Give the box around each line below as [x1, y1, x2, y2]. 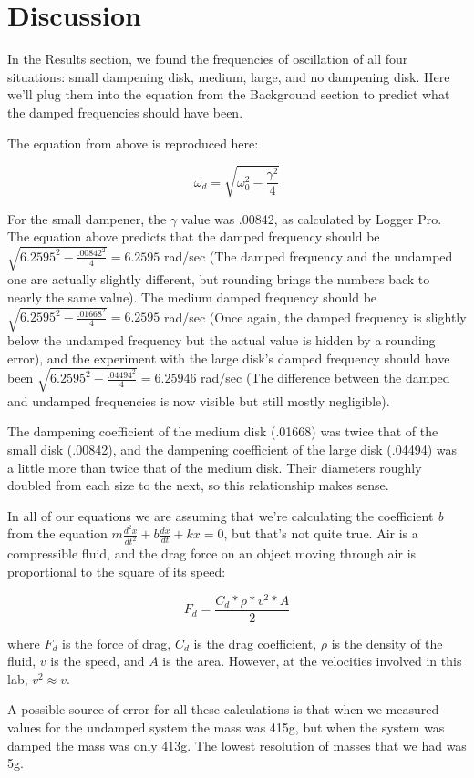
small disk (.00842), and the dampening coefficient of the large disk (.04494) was [7, 440, 458, 459]
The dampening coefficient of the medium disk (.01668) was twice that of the [7, 422, 438, 441]
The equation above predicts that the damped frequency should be [7, 227, 380, 246]
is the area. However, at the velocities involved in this [162, 651, 462, 671]
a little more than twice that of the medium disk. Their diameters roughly [7, 457, 422, 476]
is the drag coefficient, [193, 633, 317, 652]
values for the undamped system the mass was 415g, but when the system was [7, 718, 445, 737]
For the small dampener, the [7, 209, 167, 228]
